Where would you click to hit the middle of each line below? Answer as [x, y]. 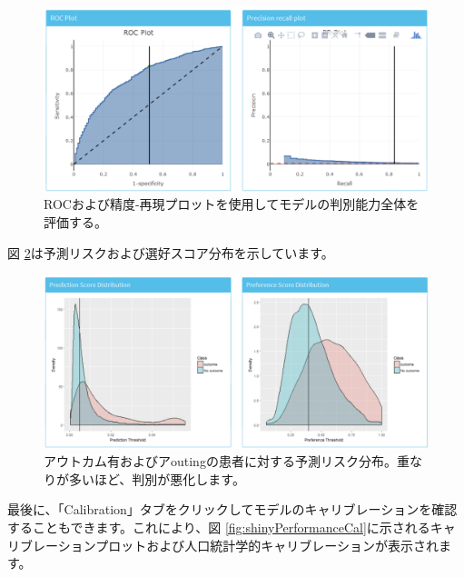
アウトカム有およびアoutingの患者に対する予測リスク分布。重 [227, 461]
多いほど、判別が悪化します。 [157, 478]
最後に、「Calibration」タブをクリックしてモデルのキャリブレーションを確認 [232, 509]
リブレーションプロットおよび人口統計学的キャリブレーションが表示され [223, 545]
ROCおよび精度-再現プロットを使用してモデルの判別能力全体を [232, 204]
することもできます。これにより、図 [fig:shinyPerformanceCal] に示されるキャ [232, 527]
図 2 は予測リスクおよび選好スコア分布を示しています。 [171, 252]
